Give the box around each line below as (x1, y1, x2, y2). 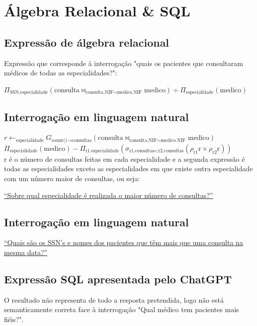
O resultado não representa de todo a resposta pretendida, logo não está (4, 294, 224, 305)
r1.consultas (129, 148, 155, 154)
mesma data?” (4, 247, 48, 258)
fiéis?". (4, 314, 24, 325)
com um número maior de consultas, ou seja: (4, 173, 140, 184)
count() (51, 137, 68, 143)
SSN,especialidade (9, 90, 48, 95)
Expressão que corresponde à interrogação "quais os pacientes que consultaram (4, 58, 244, 68)
